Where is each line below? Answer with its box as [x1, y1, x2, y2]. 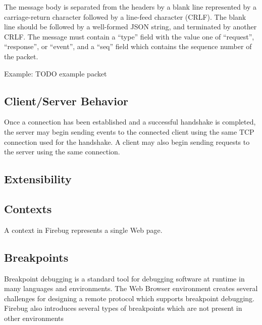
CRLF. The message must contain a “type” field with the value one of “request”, [4, 31, 254, 42]
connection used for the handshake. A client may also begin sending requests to [4, 136, 250, 147]
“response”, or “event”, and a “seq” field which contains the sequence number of [4, 41, 252, 52]
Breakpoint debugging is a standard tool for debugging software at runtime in [4, 273, 245, 283]
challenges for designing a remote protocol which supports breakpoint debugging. [4, 293, 254, 303]
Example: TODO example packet [4, 68, 107, 78]
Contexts [4, 200, 52, 216]
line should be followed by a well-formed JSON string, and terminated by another [4, 21, 257, 32]
